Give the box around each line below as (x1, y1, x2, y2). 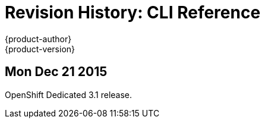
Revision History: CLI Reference (5, 2, 261, 23)
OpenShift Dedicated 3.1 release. (5, 89, 132, 100)
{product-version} (5, 43, 75, 54)
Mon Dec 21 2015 (5, 64, 108, 80)
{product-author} (5, 33, 72, 44)
